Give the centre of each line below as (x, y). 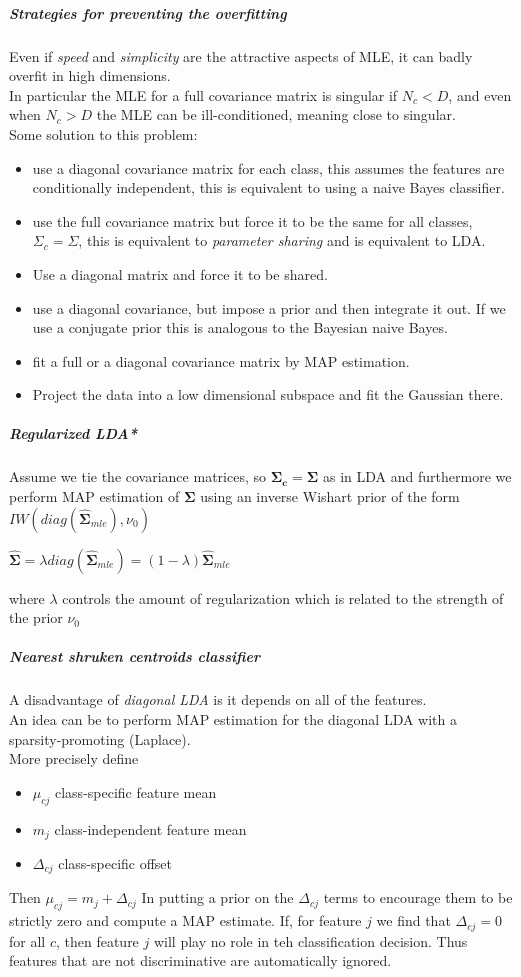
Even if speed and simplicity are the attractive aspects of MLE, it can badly (241, 55)
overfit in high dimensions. (90, 75)
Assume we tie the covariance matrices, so (137, 476)
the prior (36, 617)
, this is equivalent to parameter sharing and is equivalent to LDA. (282, 240)
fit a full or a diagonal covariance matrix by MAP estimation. (221, 360)
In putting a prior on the (217, 897)
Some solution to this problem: (103, 133)
